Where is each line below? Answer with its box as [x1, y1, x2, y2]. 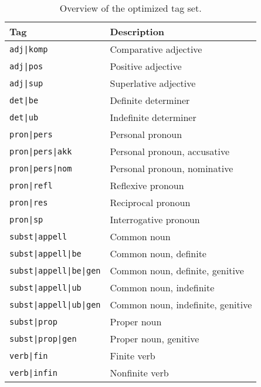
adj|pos [9, 61, 43, 71]
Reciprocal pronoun [110, 196, 191, 209]
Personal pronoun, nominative [110, 161, 233, 175]
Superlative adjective [110, 76, 196, 90]
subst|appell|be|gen [9, 265, 101, 275]
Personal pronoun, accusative [110, 144, 230, 158]
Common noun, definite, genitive [110, 264, 244, 277]
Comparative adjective [110, 42, 202, 56]
